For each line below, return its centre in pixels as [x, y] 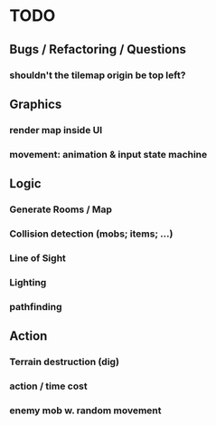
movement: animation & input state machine [108, 154]
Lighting [28, 282]
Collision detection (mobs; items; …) [91, 234]
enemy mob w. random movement [85, 411]
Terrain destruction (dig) [65, 362]
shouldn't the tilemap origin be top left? [98, 75]
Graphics [36, 104]
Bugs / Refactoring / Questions [98, 49]
